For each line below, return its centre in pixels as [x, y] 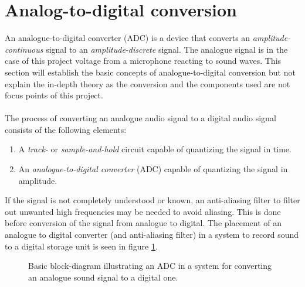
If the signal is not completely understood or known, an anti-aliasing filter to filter [152, 200]
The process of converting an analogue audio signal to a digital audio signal [140, 118]
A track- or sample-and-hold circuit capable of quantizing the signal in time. [155, 149]
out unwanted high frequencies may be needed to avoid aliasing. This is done [143, 211]
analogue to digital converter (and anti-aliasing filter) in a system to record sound [152, 235]
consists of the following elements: [66, 129]
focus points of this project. [54, 95]
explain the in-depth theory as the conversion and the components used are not [148, 83]
